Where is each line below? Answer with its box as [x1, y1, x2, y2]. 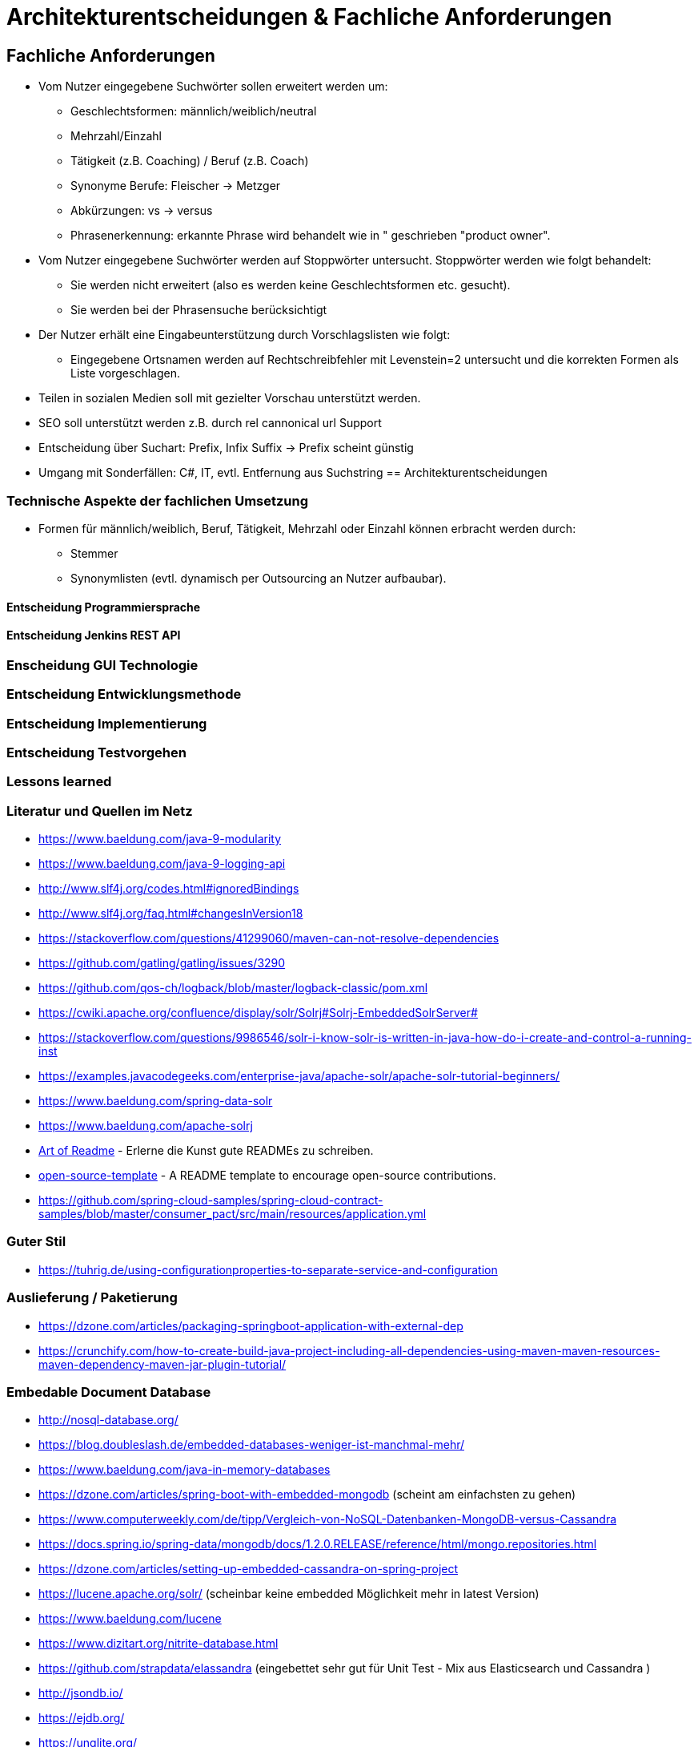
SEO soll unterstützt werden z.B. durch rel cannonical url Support [38, 416, 382, 430]
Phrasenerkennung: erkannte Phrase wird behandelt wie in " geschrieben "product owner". [70, 228, 551, 243]
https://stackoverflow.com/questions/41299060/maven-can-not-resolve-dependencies [38, 931, 499, 945]
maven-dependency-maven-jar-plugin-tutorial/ [38, 1357, 287, 1371]
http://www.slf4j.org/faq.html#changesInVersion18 [38, 906, 303, 920]
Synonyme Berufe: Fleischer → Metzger [70, 179, 281, 193]
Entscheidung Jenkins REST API [6, 628, 181, 643]
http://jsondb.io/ [38, 1686, 123, 1701]
